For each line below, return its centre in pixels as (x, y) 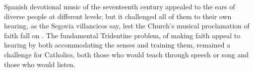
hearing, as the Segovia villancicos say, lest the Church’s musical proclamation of (127, 26)
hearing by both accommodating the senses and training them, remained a (117, 45)
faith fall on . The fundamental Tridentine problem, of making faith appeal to (122, 35)
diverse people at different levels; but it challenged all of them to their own (118, 16)
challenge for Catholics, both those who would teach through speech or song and (127, 54)
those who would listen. (40, 64)
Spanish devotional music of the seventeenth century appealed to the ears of (120, 6)
